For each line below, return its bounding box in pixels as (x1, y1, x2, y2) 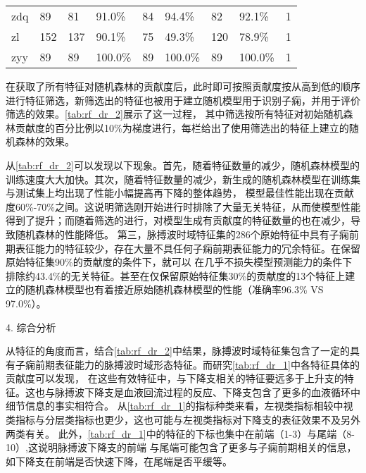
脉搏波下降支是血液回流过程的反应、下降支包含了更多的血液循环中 (54, 384, 360, 399)
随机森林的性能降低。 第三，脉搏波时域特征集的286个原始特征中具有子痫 (15, 226, 349, 241)
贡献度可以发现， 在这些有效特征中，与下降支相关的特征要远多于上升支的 (6, 371, 344, 386)
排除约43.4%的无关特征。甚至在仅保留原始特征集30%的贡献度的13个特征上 (6, 268, 346, 283)
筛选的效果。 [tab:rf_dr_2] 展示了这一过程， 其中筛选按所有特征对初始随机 (6, 106, 343, 121)
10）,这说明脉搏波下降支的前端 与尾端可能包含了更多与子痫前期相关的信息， (6, 440, 357, 455)
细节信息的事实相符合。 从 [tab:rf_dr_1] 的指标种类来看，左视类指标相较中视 (6, 398, 353, 413)
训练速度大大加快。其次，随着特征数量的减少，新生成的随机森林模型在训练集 (6, 171, 360, 186)
